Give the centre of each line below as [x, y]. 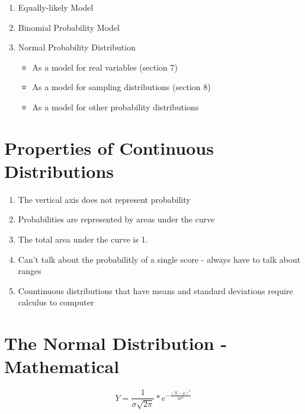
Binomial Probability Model [69, 27]
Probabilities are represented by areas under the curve [116, 219]
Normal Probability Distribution [77, 47]
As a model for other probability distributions [115, 106]
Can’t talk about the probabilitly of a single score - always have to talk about [159, 259]
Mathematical [62, 366]
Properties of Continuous [109, 147]
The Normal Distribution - [116, 343]
